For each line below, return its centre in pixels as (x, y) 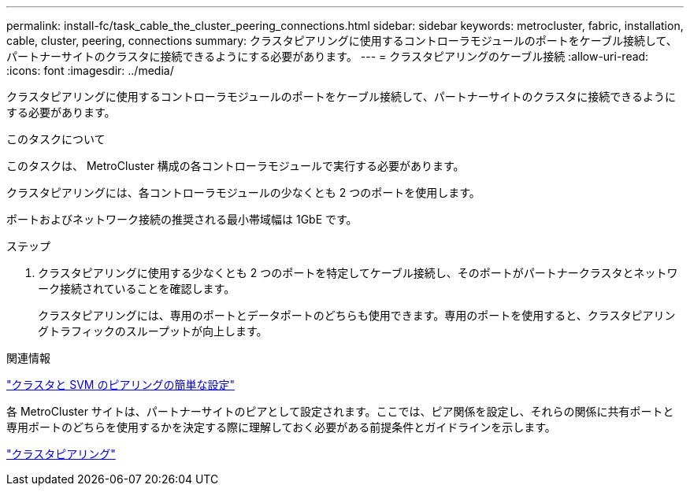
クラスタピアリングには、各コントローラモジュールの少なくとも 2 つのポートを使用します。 (243, 192)
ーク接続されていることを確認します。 (137, 289)
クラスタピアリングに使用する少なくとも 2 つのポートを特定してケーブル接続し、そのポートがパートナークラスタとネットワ (358, 273)
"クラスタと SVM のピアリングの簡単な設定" (121, 385)
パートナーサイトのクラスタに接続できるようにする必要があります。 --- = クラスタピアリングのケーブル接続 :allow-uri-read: (328, 56)
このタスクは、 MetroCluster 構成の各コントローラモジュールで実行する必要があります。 (236, 166)
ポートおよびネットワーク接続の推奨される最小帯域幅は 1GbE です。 (182, 219)
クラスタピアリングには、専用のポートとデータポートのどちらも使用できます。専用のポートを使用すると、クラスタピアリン (357, 315)
